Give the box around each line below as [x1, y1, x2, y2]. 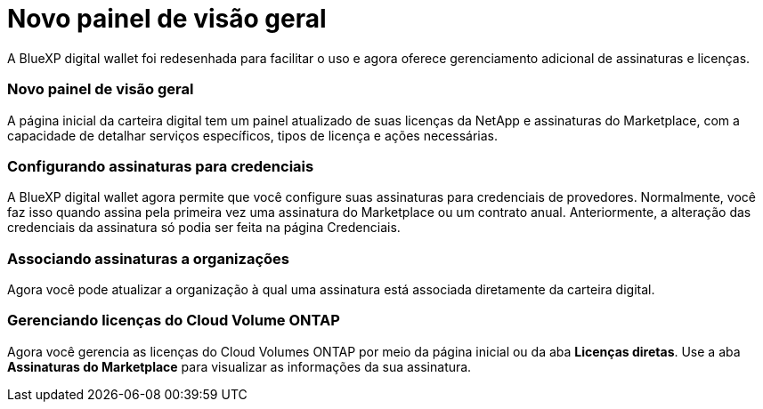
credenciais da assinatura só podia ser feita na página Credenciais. [7, 220, 401, 236]
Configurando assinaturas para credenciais [7, 156, 314, 175]
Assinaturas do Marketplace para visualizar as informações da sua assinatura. [7, 358, 472, 374]
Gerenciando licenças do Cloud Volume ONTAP [7, 311, 340, 330]
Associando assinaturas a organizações [7, 249, 289, 268]
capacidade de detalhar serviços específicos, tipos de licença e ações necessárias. [7, 127, 498, 143]
